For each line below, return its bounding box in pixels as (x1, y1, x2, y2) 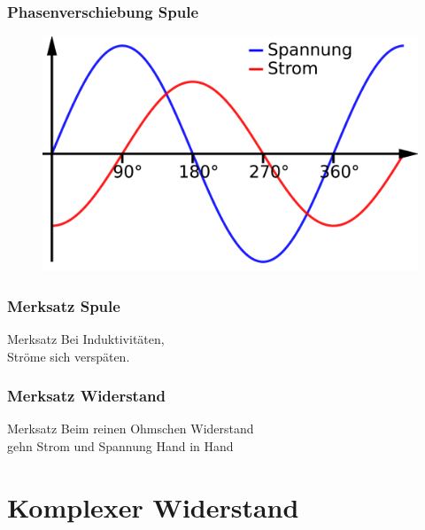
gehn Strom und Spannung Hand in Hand (7, 437, 234, 456)
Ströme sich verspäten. (7, 347, 130, 365)
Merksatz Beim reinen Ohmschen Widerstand (7, 419, 254, 438)
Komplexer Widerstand (7, 488, 299, 525)
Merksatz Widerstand (7, 385, 166, 407)
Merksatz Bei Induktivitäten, (7, 330, 165, 348)
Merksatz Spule (7, 294, 120, 316)
